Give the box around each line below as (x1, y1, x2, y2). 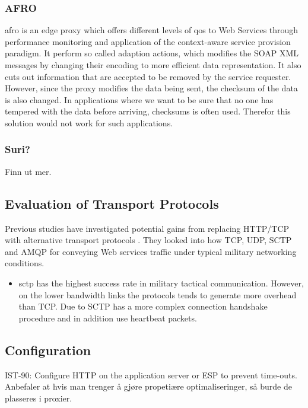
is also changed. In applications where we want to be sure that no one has (5, 93, 274, 106)
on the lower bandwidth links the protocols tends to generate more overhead (18, 288, 297, 301)
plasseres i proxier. (5, 391, 72, 404)
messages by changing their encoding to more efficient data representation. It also (5, 59, 301, 71)
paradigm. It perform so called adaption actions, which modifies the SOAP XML (5, 47, 299, 59)
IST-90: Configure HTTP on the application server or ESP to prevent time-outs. (5, 368, 297, 381)
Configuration (5, 340, 91, 359)
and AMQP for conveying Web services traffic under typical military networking (5, 245, 297, 257)
